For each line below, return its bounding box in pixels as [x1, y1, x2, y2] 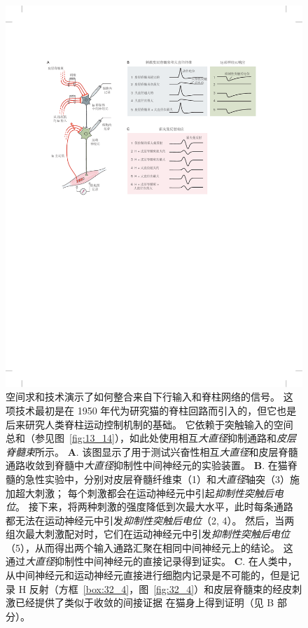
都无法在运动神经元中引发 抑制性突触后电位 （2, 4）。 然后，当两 [6, 512, 295, 527]
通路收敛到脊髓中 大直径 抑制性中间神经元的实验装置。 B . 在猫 [6, 458, 288, 473]
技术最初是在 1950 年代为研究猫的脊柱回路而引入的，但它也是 [15, 403, 297, 417]
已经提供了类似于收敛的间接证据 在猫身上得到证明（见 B [15, 595, 274, 610]
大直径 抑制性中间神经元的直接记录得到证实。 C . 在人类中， [25, 554, 297, 568]
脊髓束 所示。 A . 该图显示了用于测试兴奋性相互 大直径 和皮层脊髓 [6, 444, 298, 459]
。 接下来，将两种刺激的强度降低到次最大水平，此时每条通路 [15, 499, 293, 514]
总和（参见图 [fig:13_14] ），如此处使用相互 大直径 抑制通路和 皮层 [6, 431, 296, 445]
